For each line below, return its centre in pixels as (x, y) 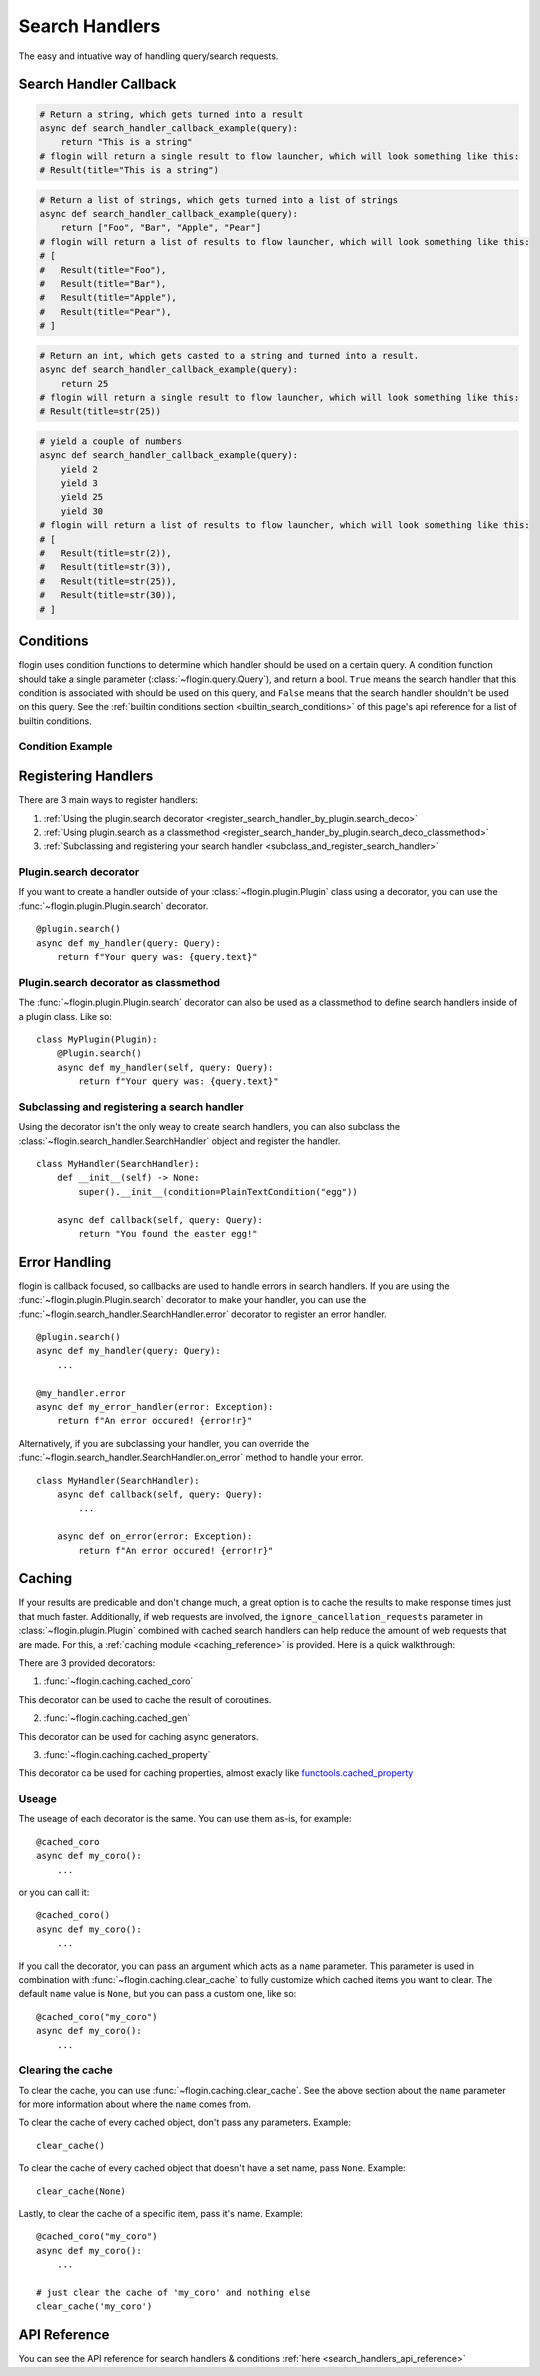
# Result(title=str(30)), (108, 595)
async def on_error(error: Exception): (154, 1536)
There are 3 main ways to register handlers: (108, 800)
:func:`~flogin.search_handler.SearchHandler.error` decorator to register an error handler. (202, 1314)
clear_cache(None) (81, 2191)
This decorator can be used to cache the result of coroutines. (145, 1699)
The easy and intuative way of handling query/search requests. (148, 56)
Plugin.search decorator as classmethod (119, 982)
